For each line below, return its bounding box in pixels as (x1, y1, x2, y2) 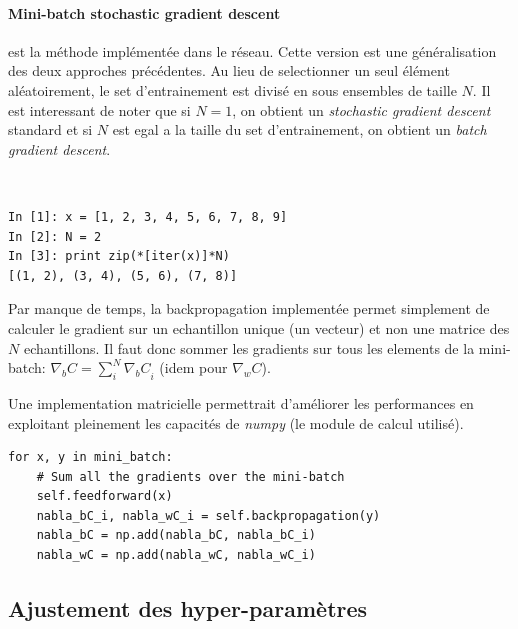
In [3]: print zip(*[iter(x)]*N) (8, 249, 230, 264)
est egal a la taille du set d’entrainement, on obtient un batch (112, 119, 487, 140)
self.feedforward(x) (36, 489, 173, 504)
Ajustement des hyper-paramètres (8, 593, 368, 624)
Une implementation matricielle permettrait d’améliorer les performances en (8, 392, 474, 413)
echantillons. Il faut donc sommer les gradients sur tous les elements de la (23, 337, 475, 358)
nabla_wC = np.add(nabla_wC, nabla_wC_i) (36, 548, 316, 563)
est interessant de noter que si (8, 99, 191, 120)
